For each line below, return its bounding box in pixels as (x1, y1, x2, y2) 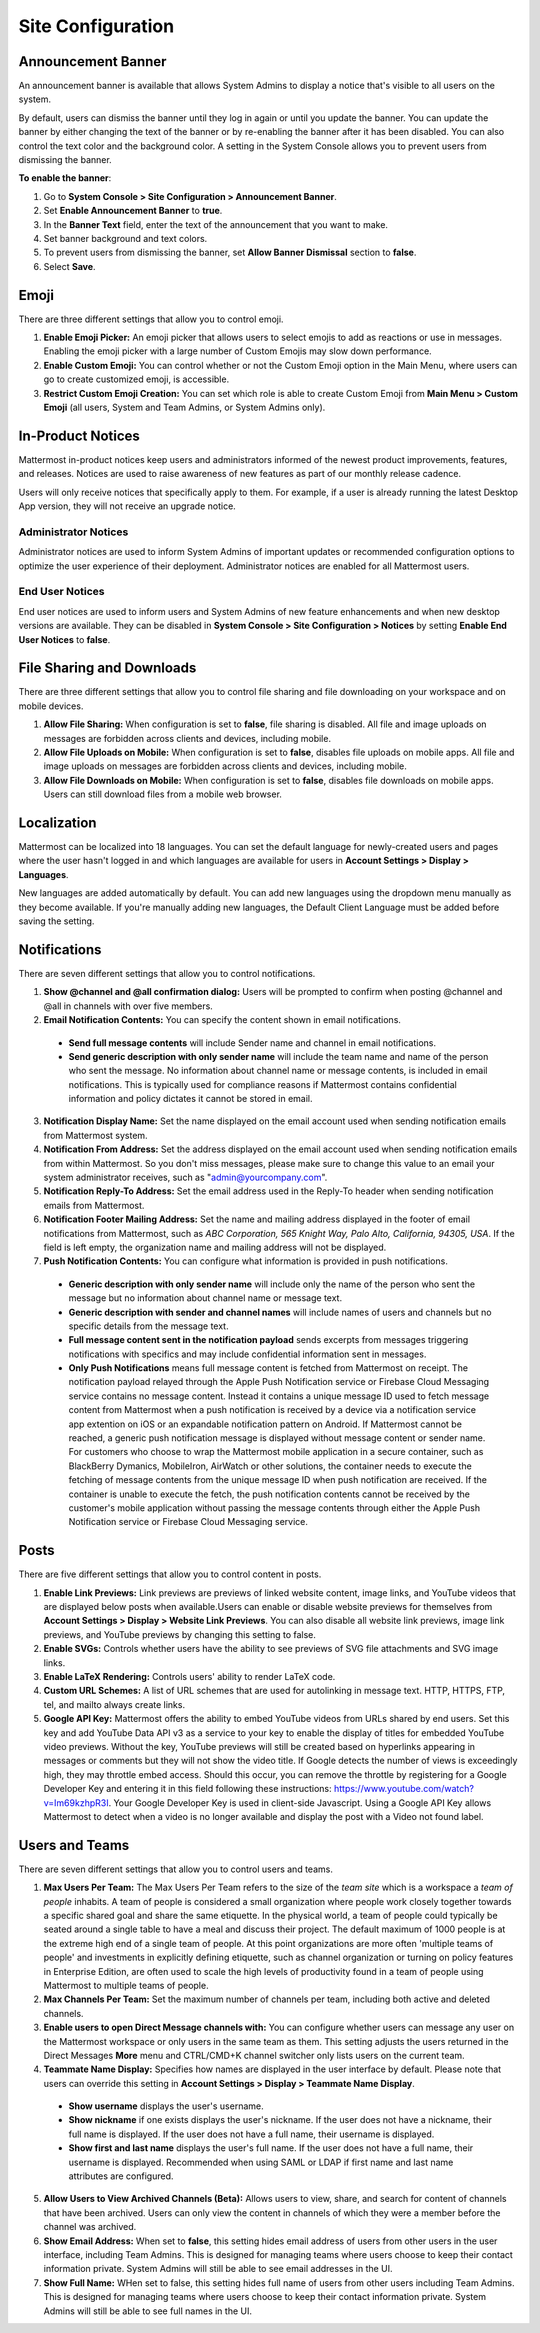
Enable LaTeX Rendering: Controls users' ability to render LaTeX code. (43, 1671, 336, 1683)
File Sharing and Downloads (18, 660, 197, 677)
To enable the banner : (18, 172, 112, 184)
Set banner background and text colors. (43, 232, 208, 244)
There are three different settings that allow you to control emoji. (18, 313, 284, 325)
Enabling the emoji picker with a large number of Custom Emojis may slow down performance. (43, 345, 432, 357)
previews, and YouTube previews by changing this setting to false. (43, 1628, 317, 1640)
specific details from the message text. (68, 1320, 229, 1332)
